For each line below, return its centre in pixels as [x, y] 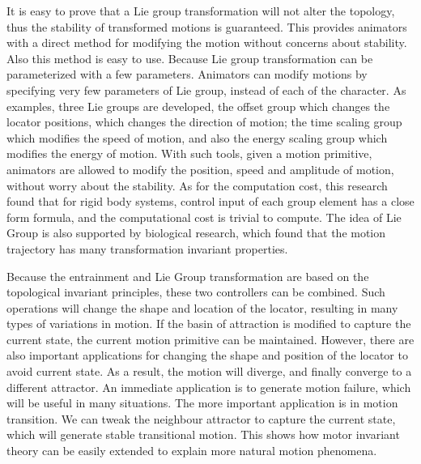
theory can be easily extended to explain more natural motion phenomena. [192, 451]
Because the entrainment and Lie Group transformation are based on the [188, 276]
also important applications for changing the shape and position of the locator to [207, 355]
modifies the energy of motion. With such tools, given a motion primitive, [189, 153]
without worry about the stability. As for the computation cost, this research [197, 185]
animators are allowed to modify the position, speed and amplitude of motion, [200, 169]
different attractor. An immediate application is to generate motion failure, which [209, 387]
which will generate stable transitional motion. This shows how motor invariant [203, 434]
